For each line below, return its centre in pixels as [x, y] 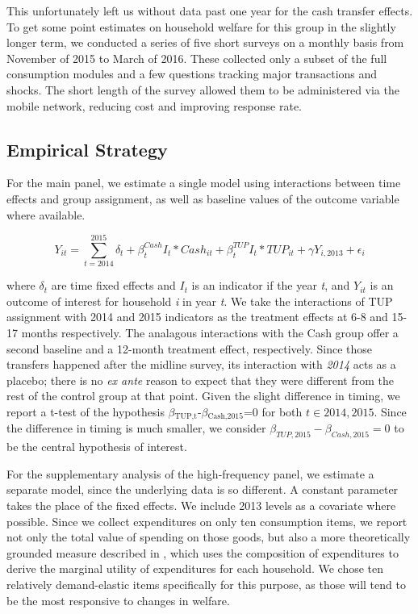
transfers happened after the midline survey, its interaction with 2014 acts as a [201, 364]
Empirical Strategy [87, 149]
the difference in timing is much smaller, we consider [136, 428]
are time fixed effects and [113, 285]
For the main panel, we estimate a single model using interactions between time [204, 183]
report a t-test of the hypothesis [86, 412]
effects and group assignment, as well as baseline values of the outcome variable [203, 198]
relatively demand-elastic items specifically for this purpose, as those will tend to [206, 585]
